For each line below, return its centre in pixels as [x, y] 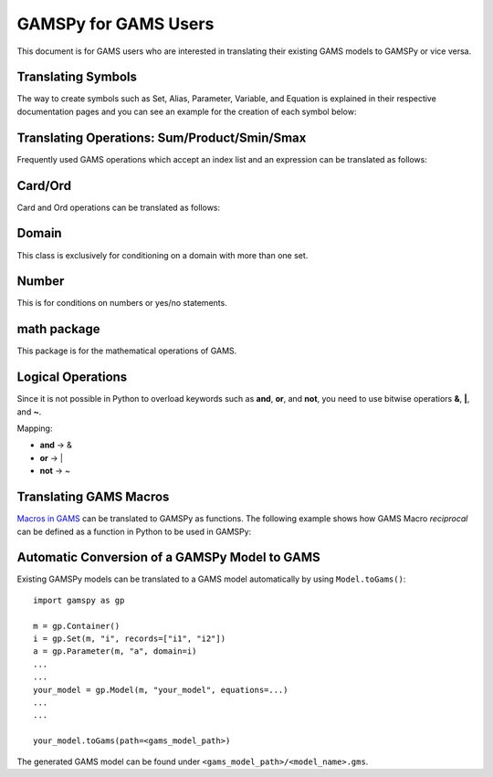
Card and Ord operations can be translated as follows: [119, 207]
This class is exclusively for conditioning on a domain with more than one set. [163, 255]
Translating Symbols [77, 77]
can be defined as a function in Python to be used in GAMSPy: [134, 531]
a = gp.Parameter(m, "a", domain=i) [115, 651]
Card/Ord [44, 186]
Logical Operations [72, 378]
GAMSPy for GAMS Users [115, 24]
